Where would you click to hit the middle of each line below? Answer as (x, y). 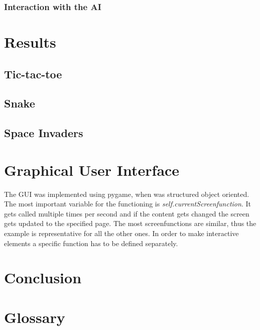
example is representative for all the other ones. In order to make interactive (121, 233)
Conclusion (43, 278)
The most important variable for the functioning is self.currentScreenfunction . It (127, 204)
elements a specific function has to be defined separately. (91, 243)
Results (30, 42)
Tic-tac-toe (33, 74)
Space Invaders (44, 133)
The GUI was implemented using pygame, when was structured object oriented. (127, 194)
